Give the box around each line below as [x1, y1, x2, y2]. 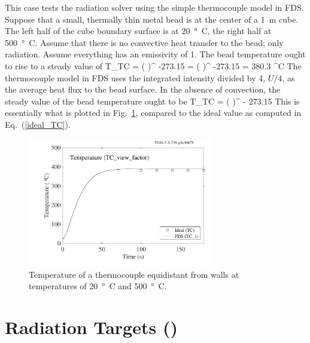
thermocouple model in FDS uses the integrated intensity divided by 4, [5, 71, 266, 84]
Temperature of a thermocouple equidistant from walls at [29, 268, 239, 280]
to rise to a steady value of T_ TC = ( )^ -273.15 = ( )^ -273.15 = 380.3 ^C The [5, 59, 302, 72]
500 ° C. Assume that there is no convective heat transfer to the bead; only [5, 36, 284, 48]
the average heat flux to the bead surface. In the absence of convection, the [5, 83, 281, 96]
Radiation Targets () [5, 315, 178, 339]
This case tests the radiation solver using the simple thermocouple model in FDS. [5, 1, 304, 13]
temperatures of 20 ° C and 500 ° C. [29, 280, 167, 292]
